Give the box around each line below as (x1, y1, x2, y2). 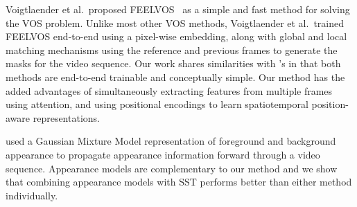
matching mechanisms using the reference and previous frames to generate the (6, 42, 338, 57)
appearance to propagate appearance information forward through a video (6, 147, 320, 161)
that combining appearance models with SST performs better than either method (6, 174, 352, 189)
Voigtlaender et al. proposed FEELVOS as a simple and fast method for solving (6, 2, 350, 16)
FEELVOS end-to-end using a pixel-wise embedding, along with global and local (6, 29, 347, 44)
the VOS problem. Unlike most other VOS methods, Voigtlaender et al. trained (6, 15, 344, 30)
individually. (6, 188, 58, 202)
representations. (33, 110, 100, 125)
